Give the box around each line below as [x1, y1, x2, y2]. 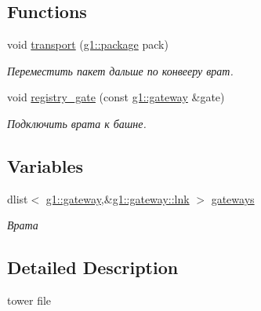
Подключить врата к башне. [7, 115, 147, 131]
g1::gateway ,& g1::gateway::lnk [45, 190, 190, 207]
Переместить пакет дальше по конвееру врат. [7, 62, 234, 79]
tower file [7, 292, 52, 309]
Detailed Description [7, 255, 179, 280]
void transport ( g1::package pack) [7, 36, 169, 53]
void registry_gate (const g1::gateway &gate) [7, 89, 225, 105]
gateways [211, 190, 255, 207]
